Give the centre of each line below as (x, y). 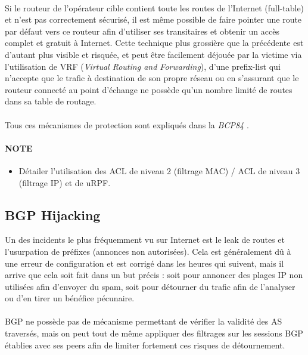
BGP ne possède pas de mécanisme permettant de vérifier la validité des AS (144, 321)
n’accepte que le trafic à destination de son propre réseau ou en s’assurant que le (152, 78)
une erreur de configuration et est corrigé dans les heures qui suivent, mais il (144, 263)
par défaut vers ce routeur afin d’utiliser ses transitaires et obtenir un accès (142, 31)
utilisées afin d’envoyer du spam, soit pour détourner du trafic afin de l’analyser (150, 286)
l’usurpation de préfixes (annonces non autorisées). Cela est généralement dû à (148, 251)
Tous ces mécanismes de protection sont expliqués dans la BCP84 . (127, 124)
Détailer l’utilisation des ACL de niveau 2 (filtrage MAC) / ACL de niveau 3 (159, 170)
